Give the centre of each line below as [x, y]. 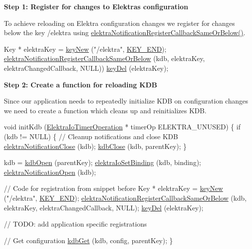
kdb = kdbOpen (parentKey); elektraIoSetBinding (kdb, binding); [103, 162]
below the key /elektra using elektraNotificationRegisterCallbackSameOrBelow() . [125, 32]
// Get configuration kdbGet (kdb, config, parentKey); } [89, 240]
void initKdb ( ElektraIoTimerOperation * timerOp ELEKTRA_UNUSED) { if [122, 127]
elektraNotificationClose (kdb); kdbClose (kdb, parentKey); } [95, 146]
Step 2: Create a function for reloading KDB [81, 84]
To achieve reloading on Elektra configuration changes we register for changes [119, 23]
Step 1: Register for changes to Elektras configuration [96, 6]
